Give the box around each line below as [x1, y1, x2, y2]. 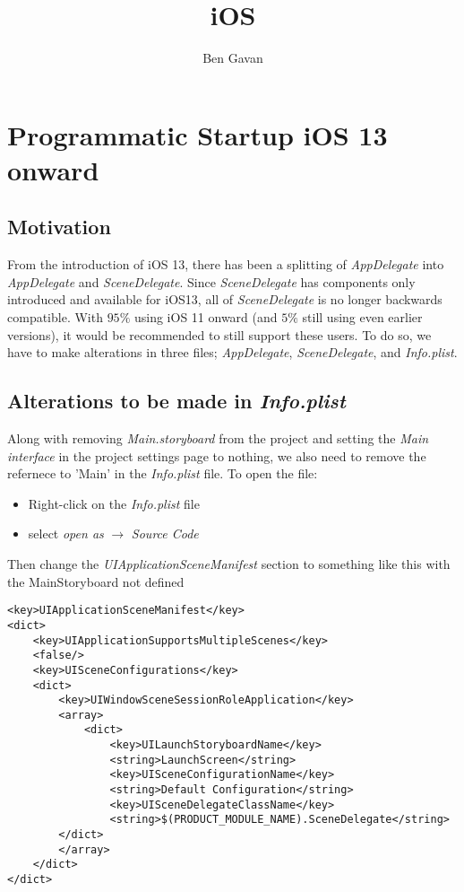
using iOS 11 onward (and [133, 308, 278, 327]
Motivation [7, 213, 111, 240]
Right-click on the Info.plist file [28, 494, 200, 512]
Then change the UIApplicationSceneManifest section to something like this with [7, 555, 451, 573]
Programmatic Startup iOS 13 [7, 116, 388, 153]
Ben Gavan [202, 48, 263, 67]
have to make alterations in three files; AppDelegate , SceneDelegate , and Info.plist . [7, 343, 458, 362]
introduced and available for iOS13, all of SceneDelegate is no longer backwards [7, 290, 443, 309]
